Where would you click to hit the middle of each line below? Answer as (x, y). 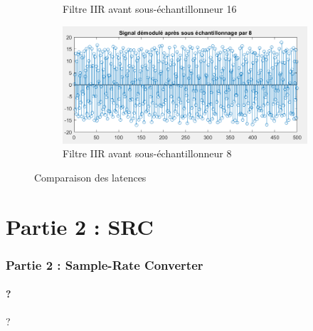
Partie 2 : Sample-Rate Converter (105, 264)
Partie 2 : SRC (80, 226)
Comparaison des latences (90, 178)
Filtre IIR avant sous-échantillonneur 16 (150, 9)
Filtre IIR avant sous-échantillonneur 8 (147, 153)
